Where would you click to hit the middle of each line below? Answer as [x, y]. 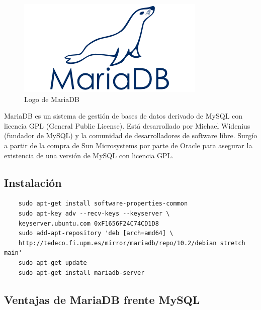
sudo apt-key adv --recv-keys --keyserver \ [94, 213]
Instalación [33, 182]
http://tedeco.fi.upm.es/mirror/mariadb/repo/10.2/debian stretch [132, 243]
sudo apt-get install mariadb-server [81, 273]
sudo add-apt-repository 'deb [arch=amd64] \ [96, 233]
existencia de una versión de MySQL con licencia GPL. [89, 155]
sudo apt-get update [53, 263]
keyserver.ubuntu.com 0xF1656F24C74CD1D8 [89, 223]
